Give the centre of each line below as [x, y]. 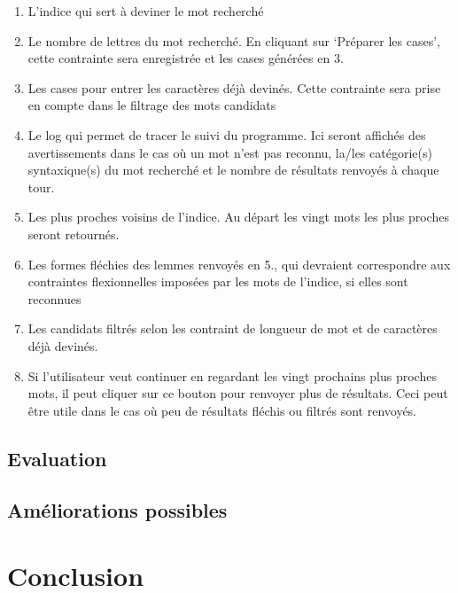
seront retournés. [74, 234]
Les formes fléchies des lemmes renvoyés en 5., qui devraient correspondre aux [239, 264]
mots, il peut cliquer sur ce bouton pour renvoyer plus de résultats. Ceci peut [238, 393]
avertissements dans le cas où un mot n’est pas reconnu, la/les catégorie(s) [230, 152]
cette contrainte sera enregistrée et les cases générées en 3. [186, 58]
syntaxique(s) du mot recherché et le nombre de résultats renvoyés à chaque [233, 170]
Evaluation [57, 458]
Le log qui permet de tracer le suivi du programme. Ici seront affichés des [227, 134]
